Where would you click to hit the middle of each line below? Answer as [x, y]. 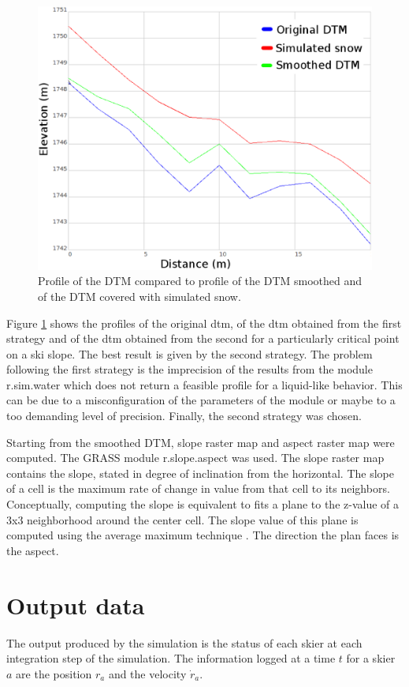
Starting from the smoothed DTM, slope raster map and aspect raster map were [201, 442]
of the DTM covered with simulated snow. [139, 296]
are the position [54, 673]
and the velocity [147, 673]
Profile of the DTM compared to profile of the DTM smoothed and [200, 281]
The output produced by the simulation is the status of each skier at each [184, 642]
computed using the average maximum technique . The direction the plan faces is [203, 535]
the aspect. [33, 550]
